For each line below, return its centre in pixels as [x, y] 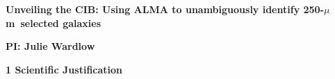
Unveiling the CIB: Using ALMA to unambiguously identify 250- [165, 9]
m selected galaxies [54, 23]
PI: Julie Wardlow [50, 46]
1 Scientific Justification [64, 69]
